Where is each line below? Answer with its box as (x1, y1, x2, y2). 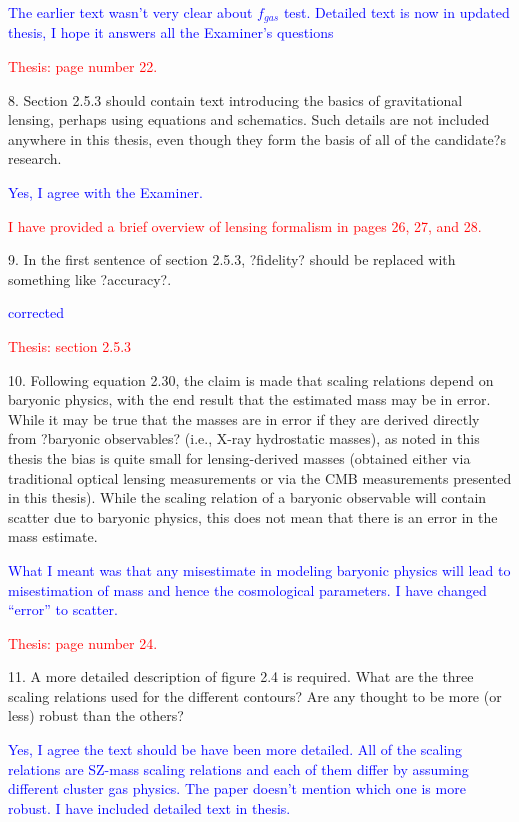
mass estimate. (8, 526, 98, 547)
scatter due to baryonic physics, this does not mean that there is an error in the (8, 506, 498, 527)
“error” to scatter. (8, 599, 118, 620)
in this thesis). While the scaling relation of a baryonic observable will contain (8, 487, 487, 508)
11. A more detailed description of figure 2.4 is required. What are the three (8, 666, 474, 687)
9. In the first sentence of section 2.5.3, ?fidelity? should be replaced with (8, 249, 456, 270)
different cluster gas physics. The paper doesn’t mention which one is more (8, 778, 466, 799)
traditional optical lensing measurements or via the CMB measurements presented (8, 467, 512, 488)
